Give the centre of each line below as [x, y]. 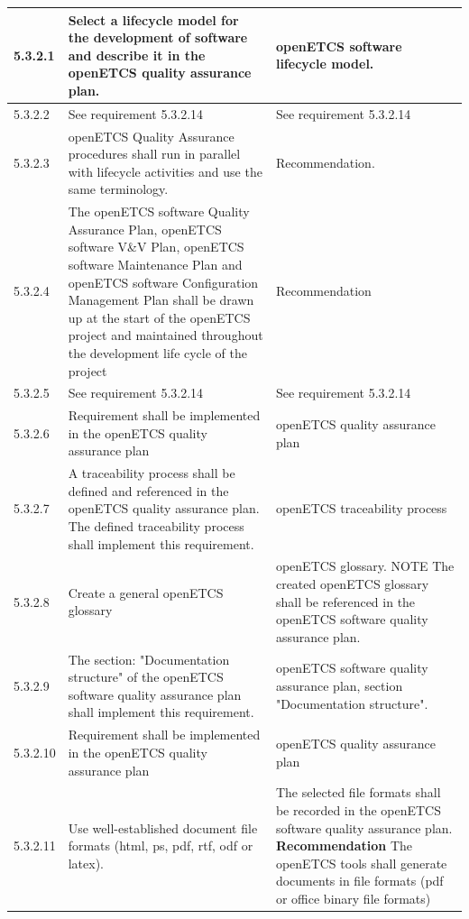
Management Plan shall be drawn [161, 300]
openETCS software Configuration [163, 282]
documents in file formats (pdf [359, 881]
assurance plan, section [339, 686]
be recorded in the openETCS [359, 809]
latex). [86, 863]
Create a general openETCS [146, 592]
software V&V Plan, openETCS [156, 247]
